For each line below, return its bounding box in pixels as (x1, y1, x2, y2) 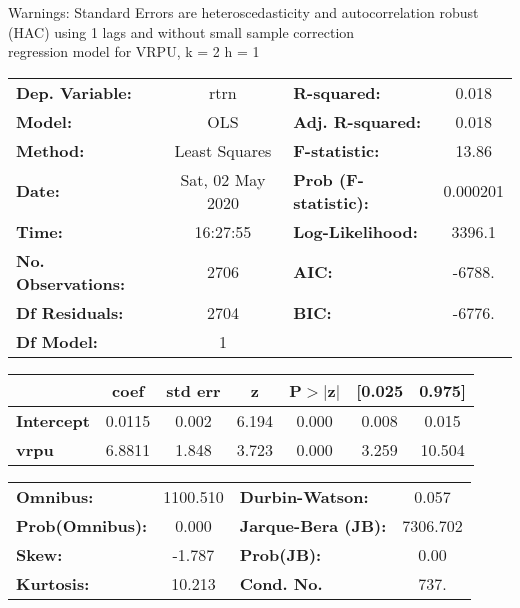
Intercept (16, 408, 90, 432)
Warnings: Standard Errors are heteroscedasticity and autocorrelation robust (8, 2, 479, 22)
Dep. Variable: (16, 80, 132, 104)
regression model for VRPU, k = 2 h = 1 (8, 41, 260, 62)
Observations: (16, 271, 126, 295)
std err (166, 378, 221, 402)
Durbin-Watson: (239, 484, 369, 508)
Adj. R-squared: (293, 109, 422, 133)
